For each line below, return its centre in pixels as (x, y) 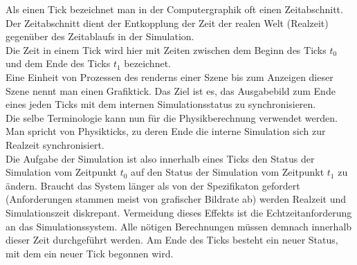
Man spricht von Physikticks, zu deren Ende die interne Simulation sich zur (166, 131)
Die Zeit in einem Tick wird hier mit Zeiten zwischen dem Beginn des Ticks (166, 49)
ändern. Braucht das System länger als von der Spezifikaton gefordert (153, 185)
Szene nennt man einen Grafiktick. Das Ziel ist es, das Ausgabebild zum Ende (171, 90)
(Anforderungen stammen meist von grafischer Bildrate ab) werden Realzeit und (176, 199)
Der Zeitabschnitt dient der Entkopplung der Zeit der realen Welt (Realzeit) (167, 22)
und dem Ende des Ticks (58, 63)
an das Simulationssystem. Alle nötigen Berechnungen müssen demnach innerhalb (179, 226)
